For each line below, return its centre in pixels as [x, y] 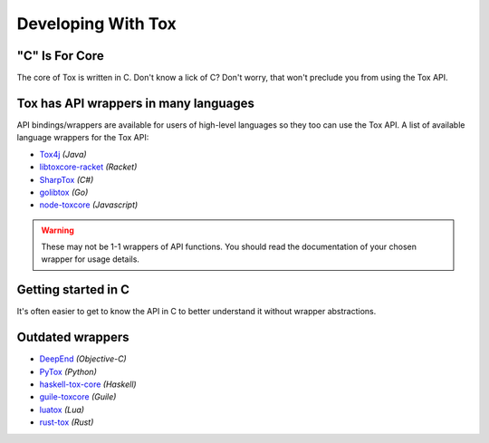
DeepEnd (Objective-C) [83, 359]
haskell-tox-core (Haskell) [88, 384]
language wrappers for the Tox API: [83, 138]
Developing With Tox [96, 24]
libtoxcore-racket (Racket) [88, 167]
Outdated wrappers [73, 337]
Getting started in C [73, 290]
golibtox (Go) [64, 192]
